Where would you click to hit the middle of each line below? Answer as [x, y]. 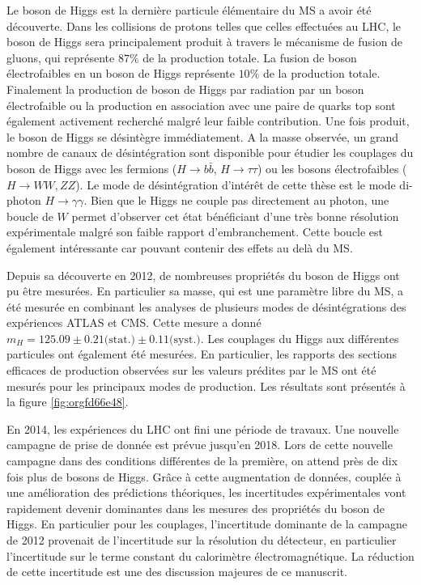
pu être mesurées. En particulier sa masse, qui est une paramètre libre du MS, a [205, 291]
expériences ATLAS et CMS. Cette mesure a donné [134, 322]
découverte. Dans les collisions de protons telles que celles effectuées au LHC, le [204, 25]
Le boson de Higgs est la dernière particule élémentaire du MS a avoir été [189, 10]
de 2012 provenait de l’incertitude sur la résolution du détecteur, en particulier [202, 540]
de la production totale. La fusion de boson [250, 57]
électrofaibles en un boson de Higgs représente [121, 73]
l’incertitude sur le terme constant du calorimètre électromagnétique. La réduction [210, 555]
